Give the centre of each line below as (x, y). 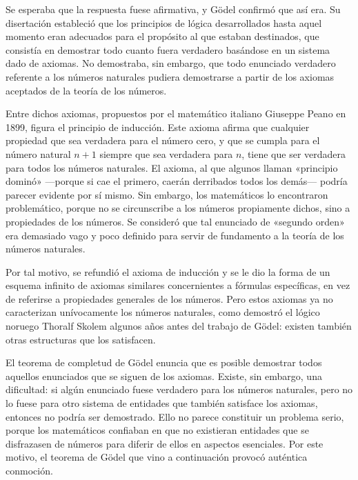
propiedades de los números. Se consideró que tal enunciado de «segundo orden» (175, 221)
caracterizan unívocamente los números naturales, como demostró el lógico (163, 312)
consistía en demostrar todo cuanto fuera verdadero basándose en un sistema (168, 49)
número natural (38, 153)
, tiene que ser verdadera (294, 153)
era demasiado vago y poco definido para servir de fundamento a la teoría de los (175, 235)
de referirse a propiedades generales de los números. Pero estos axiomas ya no (169, 298)
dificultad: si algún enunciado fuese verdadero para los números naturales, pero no (179, 389)
